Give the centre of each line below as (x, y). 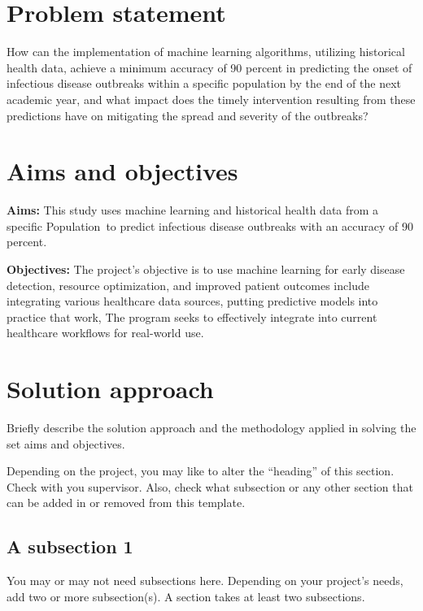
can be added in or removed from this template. (126, 503)
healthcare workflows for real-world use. (105, 333)
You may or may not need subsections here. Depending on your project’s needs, (205, 581)
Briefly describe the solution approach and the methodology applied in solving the (211, 428)
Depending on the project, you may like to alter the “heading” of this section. (201, 471)
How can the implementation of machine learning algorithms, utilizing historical (206, 52)
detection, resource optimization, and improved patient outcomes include (188, 285)
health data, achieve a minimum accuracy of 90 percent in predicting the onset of (209, 67)
